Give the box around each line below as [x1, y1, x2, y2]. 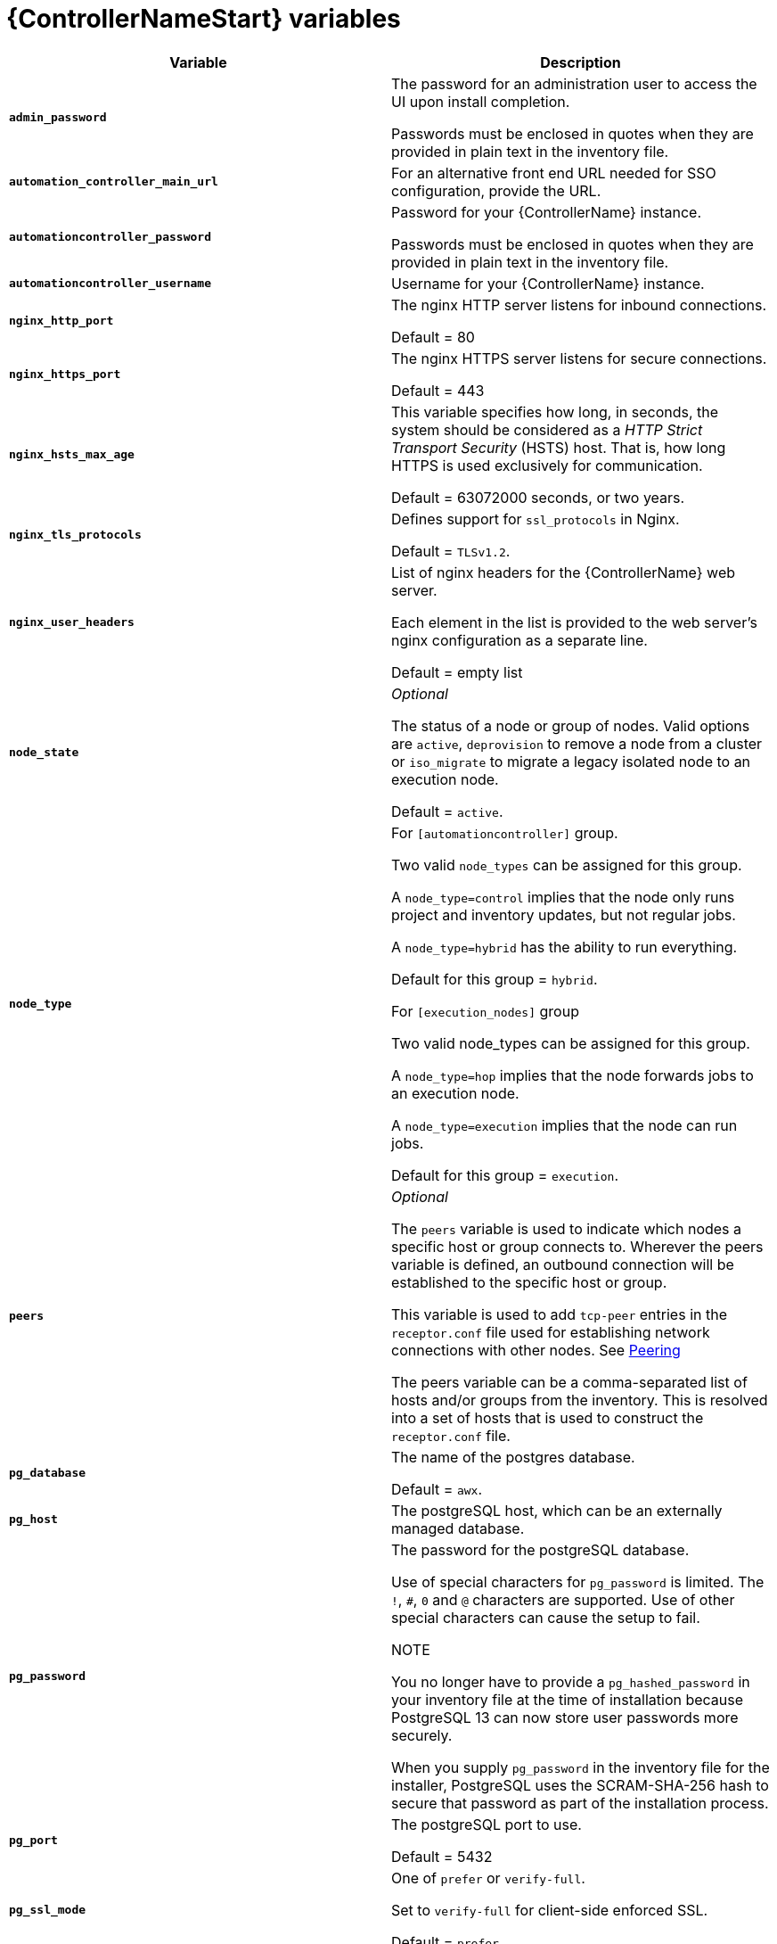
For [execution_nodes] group [391, 1001, 579, 1020]
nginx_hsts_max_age [9, 448, 135, 462]
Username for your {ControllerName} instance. [391, 274, 705, 292]
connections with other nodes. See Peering [391, 1340, 681, 1359]
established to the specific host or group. [391, 1273, 667, 1291]
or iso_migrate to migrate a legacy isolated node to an [391, 752, 751, 770]
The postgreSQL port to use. [391, 1815, 582, 1833]
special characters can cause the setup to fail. [391, 1608, 700, 1627]
